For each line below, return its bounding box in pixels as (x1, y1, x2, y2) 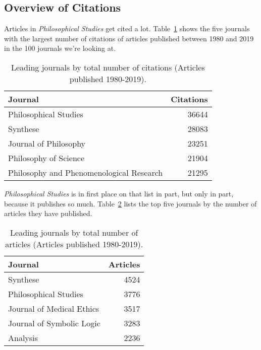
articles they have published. (4, 208, 92, 219)
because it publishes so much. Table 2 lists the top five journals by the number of (4, 198, 257, 208)
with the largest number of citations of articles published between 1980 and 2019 (4, 33, 254, 43)
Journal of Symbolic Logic (8, 317, 100, 329)
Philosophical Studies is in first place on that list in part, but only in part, (4, 188, 234, 198)
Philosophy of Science (8, 152, 84, 164)
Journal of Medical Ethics (8, 302, 99, 314)
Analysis (8, 331, 38, 343)
